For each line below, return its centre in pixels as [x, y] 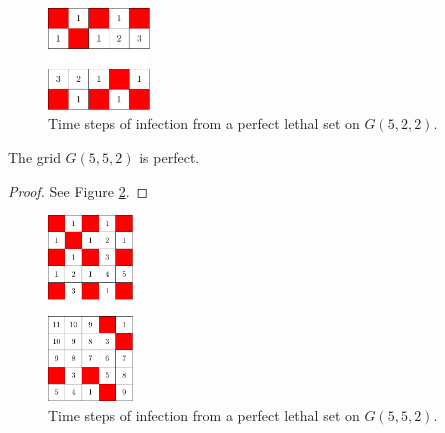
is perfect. [169, 156]
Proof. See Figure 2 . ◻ [78, 190]
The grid [34, 156]
